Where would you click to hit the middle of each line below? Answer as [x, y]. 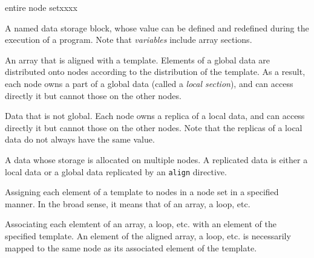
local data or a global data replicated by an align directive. [116, 171]
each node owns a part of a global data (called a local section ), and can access [149, 83]
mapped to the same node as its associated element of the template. [131, 247]
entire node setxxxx [41, 7]
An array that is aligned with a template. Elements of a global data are [137, 60]
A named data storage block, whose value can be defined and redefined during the [157, 27]
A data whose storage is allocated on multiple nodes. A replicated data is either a [156, 159]
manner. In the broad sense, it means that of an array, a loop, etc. [128, 203]
